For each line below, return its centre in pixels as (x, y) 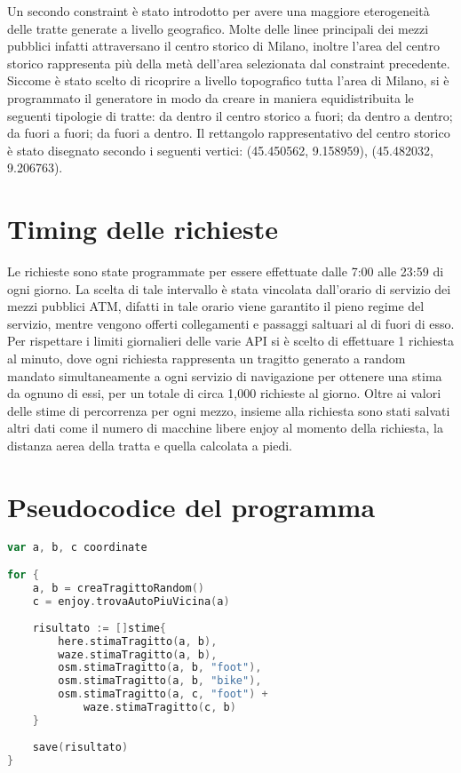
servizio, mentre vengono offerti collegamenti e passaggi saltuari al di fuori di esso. (231, 323)
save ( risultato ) (80, 747)
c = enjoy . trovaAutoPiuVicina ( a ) (131, 602)
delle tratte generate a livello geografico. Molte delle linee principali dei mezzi (218, 28)
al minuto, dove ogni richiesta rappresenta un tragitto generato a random (207, 359)
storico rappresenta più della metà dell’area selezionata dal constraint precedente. (229, 63)
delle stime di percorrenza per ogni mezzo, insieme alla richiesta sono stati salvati (229, 410)
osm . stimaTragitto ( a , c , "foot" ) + (163, 694)
